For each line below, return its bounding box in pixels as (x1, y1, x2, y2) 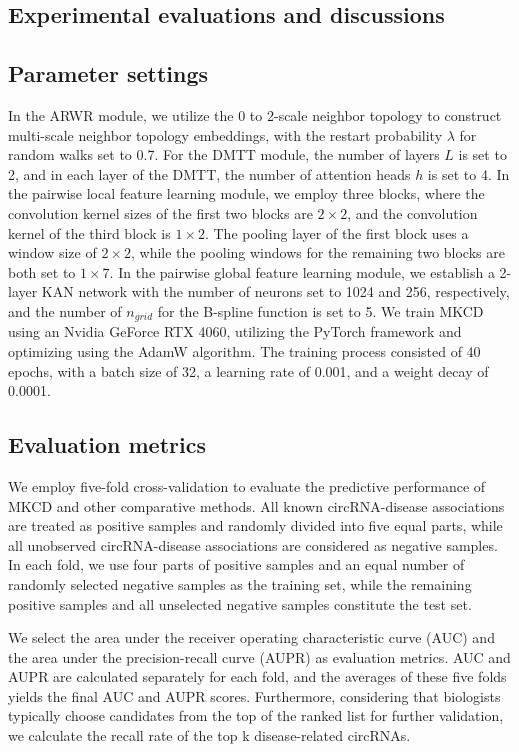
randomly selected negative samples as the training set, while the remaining (8, 573, 472, 594)
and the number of (8, 300, 122, 321)
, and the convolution (347, 202, 478, 223)
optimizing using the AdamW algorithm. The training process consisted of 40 (8, 340, 481, 361)
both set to (8, 261, 76, 282)
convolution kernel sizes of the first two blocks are (8, 202, 313, 223)
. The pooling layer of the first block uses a (204, 222, 469, 243)
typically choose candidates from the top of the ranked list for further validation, (8, 705, 504, 726)
